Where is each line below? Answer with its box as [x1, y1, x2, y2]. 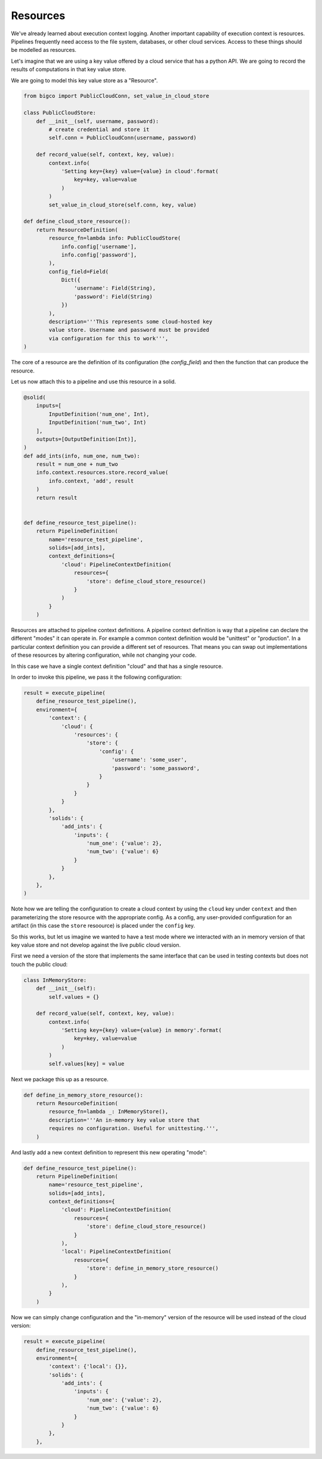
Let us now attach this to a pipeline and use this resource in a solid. [11, 378, 177, 385]
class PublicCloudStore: [23, 109, 97, 116]
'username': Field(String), [73, 285, 156, 292]
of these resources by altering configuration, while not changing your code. [11, 651, 197, 659]
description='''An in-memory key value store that [48, 1116, 200, 1124]
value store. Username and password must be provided [48, 327, 209, 334]
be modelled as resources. [11, 47, 77, 54]
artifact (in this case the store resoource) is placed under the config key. [11, 922, 195, 929]
